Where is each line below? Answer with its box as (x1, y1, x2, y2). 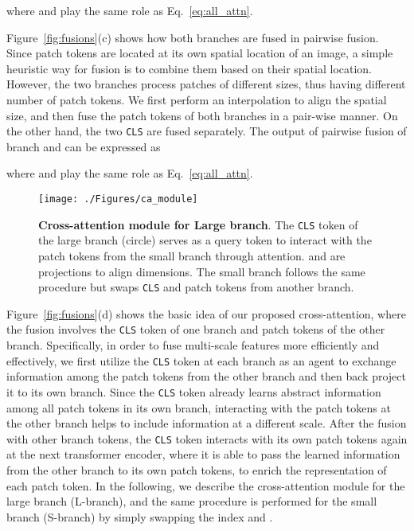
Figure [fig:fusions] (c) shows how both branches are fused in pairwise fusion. (6, 29, 379, 45)
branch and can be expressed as (6, 138, 161, 154)
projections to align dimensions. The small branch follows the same (38, 263, 365, 279)
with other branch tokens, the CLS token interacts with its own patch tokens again (6, 430, 408, 447)
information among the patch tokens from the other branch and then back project (6, 368, 406, 385)
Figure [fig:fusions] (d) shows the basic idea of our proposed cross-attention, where (6, 305, 406, 322)
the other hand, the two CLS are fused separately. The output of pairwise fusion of (6, 123, 407, 139)
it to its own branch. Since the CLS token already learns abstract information (6, 383, 381, 400)
